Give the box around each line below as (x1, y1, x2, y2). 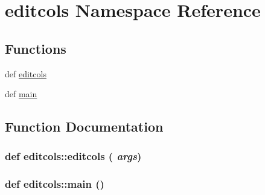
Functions (5, 39, 66, 57)
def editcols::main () (5, 176, 104, 191)
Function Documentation (5, 117, 164, 136)
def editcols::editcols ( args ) (5, 149, 142, 164)
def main (5, 88, 37, 100)
